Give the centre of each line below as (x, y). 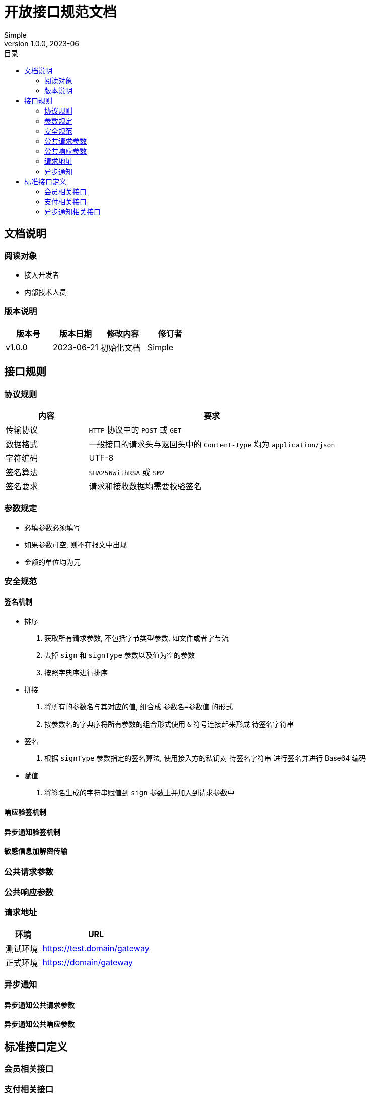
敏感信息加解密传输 (36, 851)
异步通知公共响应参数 (39, 1024)
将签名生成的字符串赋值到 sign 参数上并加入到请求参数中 (139, 793)
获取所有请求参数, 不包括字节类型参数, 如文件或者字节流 (136, 638)
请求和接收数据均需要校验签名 (145, 486)
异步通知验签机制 (32, 832)
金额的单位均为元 (52, 562)
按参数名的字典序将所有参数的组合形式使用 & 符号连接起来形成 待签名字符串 (169, 724)
